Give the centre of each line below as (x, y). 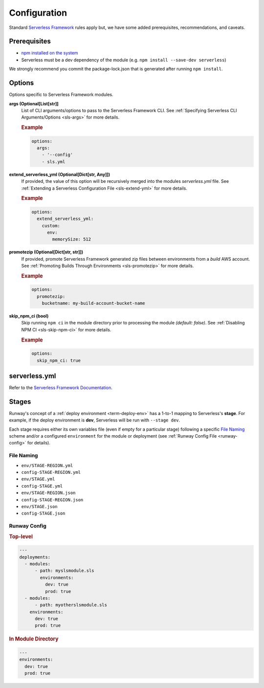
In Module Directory (34, 639)
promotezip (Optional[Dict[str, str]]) (46, 252)
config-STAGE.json (43, 514)
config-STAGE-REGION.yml (51, 472)
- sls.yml (54, 161)
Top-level (21, 537)
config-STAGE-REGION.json (52, 500)
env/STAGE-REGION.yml (47, 465)
